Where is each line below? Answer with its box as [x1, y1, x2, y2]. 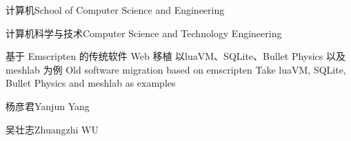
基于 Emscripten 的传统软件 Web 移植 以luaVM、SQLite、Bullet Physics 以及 [6, 49, 346, 63]
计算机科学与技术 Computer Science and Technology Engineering [6, 25, 282, 40]
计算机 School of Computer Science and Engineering [6, 3, 225, 17]
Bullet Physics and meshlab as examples [6, 76, 176, 90]
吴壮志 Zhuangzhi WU [6, 122, 99, 136]
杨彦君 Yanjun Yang [6, 98, 90, 113]
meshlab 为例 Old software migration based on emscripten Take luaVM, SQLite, [6, 62, 346, 76]
